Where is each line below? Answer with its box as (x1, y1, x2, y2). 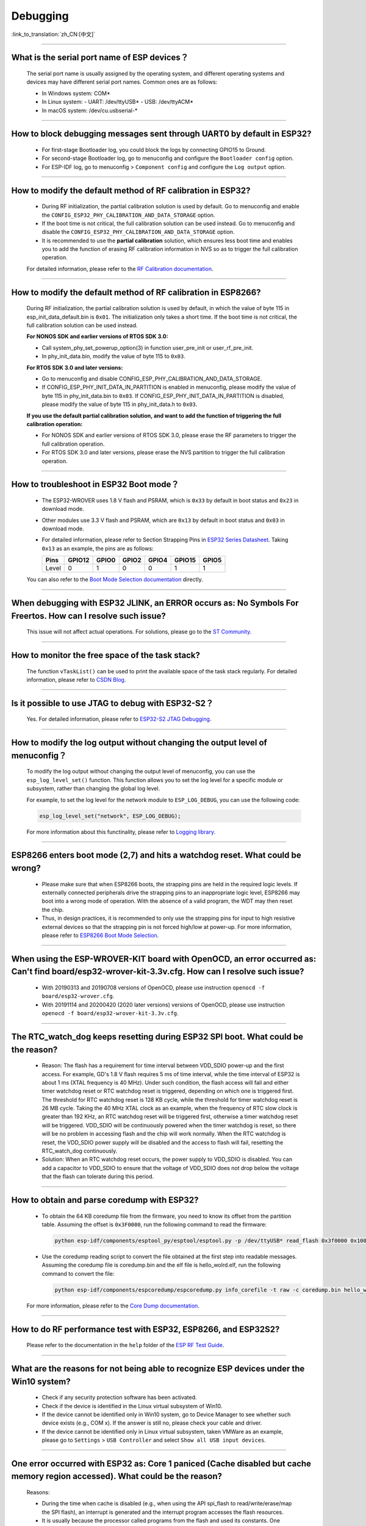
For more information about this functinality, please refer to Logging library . (26, 828, 216, 836)
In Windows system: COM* (41, 89, 111, 97)
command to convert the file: (41, 1270, 115, 1277)
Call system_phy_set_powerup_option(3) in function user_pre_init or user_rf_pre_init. (41, 344, 254, 351)
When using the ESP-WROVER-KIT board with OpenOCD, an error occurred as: (11, 953, 317, 964)
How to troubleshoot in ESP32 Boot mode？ (11, 479, 179, 490)
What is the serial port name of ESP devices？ (11, 52, 189, 63)
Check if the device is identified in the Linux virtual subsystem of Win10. (41, 1402, 223, 1409)
